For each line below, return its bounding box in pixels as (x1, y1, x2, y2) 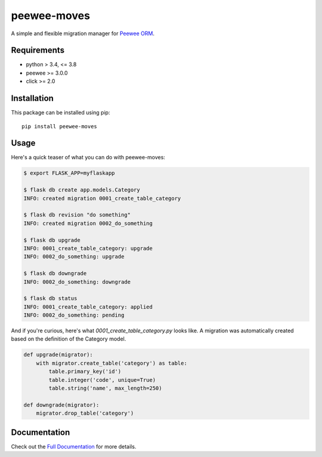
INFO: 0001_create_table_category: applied (23, 303, 153, 310)
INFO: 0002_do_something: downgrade (23, 278, 131, 285)
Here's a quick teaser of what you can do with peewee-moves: (11, 154, 165, 161)
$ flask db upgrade (23, 236, 80, 243)
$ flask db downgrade (23, 270, 87, 277)
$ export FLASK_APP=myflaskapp (23, 170, 116, 177)
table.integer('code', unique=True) (48, 376, 156, 383)
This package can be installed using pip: (11, 109, 110, 116)
